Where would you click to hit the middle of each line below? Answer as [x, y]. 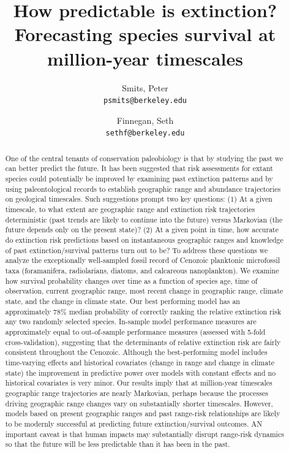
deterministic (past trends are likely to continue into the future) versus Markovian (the [144, 219]
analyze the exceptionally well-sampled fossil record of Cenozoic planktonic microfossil [143, 260]
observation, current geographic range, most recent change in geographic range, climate [144, 291]
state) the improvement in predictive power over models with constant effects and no [141, 372]
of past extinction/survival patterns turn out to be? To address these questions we [137, 250]
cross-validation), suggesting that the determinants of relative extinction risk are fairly [143, 342]
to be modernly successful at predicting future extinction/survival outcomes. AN [134, 423]
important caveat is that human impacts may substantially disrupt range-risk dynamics [144, 434]
